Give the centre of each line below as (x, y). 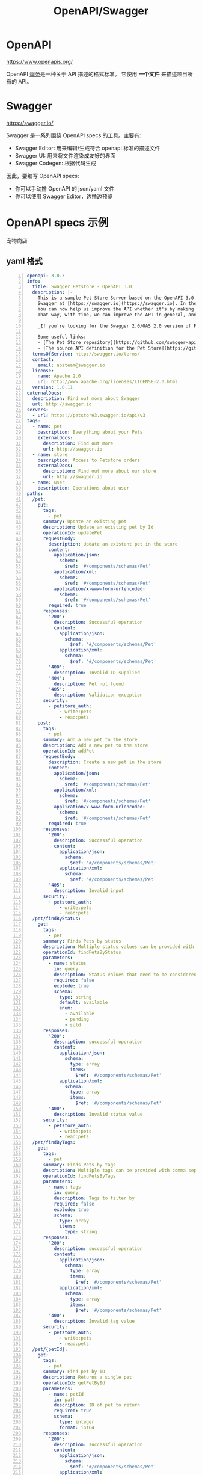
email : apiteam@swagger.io (71, 365)
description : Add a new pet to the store (96, 745)
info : (34, 281)
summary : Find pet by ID (74, 1372)
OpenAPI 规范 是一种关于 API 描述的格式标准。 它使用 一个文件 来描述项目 (97, 74)
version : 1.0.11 (53, 387)
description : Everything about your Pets (90, 432)
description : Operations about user (84, 488)
